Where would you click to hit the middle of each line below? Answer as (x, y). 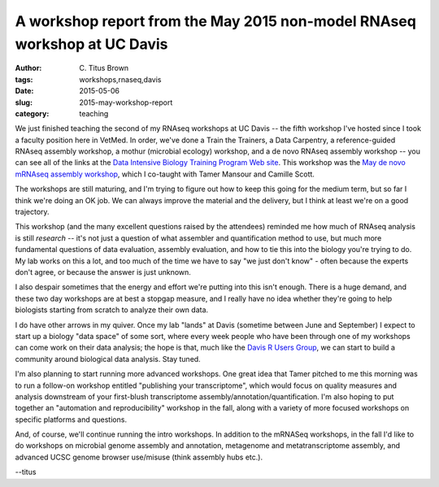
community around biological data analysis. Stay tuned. (108, 359)
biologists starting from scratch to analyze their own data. (112, 310)
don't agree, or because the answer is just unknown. (103, 272)
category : (32, 113)
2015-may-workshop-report (126, 102)
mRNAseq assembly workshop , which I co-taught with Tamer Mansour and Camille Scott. (165, 174)
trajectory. (32, 212)
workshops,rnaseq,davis (120, 79)
